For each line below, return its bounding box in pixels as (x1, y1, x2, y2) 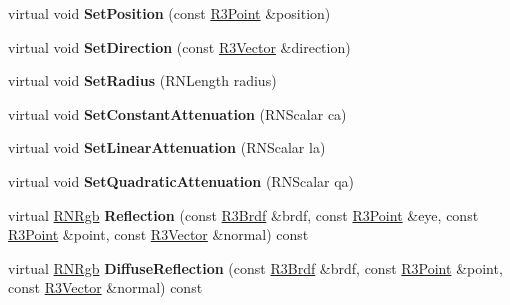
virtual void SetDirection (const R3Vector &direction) (8, 36, 351, 57)
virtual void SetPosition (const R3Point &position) (8, 3, 331, 23)
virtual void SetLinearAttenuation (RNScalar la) (8, 137, 326, 158)
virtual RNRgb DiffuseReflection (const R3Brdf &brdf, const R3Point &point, (8, 257, 503, 278)
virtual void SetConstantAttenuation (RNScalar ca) (8, 103, 347, 124)
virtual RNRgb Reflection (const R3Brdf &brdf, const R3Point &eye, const (8, 204, 479, 225)
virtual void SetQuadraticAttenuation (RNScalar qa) (8, 170, 355, 191)
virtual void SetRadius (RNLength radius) (8, 70, 277, 91)
